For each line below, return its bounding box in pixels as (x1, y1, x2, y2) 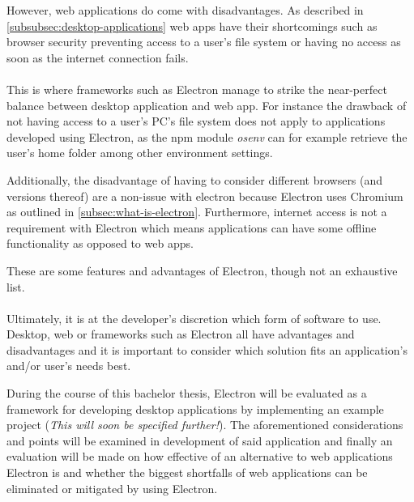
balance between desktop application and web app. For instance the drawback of (6, 96, 407, 113)
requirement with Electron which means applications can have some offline (6, 219, 377, 236)
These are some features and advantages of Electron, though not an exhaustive (6, 262, 398, 279)
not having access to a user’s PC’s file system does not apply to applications (6, 113, 386, 130)
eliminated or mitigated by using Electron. (6, 479, 218, 496)
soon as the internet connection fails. (6, 49, 189, 66)
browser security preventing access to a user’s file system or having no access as (6, 33, 401, 50)
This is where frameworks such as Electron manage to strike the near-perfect (6, 80, 387, 97)
